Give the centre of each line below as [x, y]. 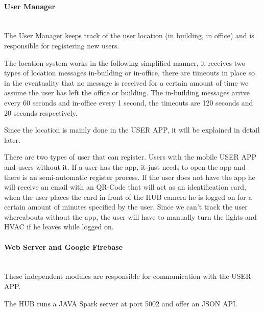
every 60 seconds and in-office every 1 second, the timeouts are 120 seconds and [129, 102]
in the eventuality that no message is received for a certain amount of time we [126, 82]
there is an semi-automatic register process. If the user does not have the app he [130, 177]
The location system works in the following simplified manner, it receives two [125, 62]
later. [12, 139]
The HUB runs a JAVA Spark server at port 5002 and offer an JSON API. [121, 303]
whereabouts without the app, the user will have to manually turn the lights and [130, 216]
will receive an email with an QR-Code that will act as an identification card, [125, 187]
